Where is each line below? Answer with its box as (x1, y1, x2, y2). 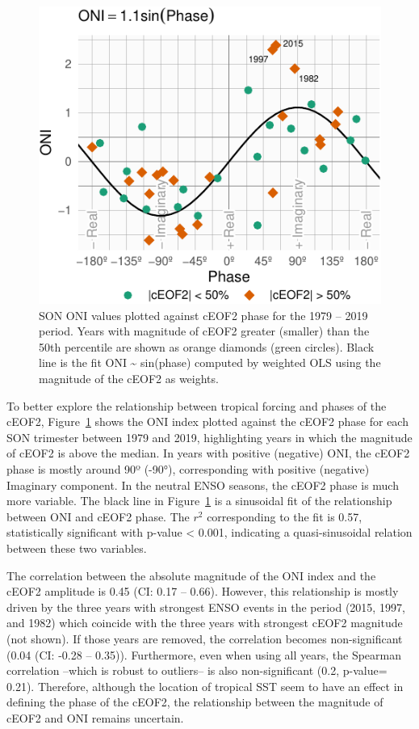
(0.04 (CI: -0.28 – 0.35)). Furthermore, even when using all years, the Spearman (6, 646, 401, 663)
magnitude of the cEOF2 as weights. (39, 370, 219, 387)
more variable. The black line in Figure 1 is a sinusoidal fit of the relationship (6, 492, 392, 509)
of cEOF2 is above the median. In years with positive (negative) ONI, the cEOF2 (6, 445, 410, 461)
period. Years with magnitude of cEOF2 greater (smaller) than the (39, 322, 370, 339)
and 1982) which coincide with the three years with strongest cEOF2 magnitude (6, 614, 403, 631)
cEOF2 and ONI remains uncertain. (6, 709, 184, 726)
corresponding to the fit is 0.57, (207, 508, 362, 525)
